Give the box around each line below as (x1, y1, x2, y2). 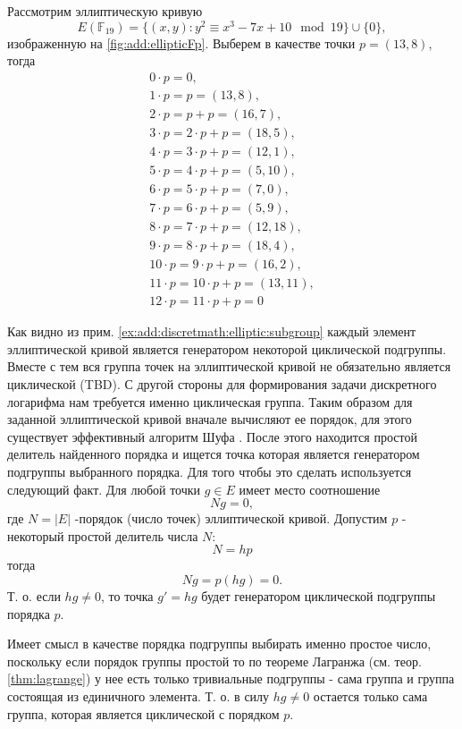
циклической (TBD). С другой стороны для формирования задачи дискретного (7, 375, 437, 394)
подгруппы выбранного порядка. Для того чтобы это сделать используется (7, 462, 412, 481)
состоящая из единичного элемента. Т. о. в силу (7, 686, 270, 705)
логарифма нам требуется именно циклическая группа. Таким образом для (7, 392, 413, 411)
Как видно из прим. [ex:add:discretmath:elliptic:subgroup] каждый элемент (7, 322, 416, 341)
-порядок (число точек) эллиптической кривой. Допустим (74, 509, 388, 528)
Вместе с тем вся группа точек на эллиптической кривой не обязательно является (7, 357, 451, 376)
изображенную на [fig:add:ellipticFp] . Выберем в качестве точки (7, 33, 356, 52)
